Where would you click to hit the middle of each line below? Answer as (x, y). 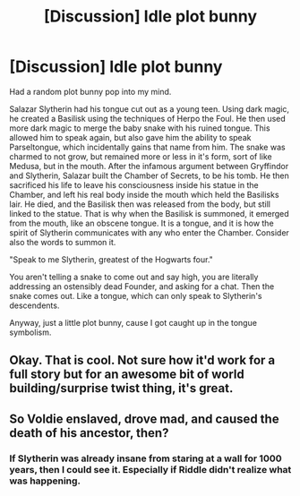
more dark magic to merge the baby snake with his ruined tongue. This (140, 128)
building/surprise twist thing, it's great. (121, 388)
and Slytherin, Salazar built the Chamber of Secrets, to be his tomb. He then (149, 175)
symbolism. (30, 332)
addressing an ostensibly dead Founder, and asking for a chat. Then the (142, 286)
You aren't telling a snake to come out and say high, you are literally (134, 277)
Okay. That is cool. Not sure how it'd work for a (142, 360)
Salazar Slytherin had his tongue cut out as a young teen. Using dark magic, (149, 108)
